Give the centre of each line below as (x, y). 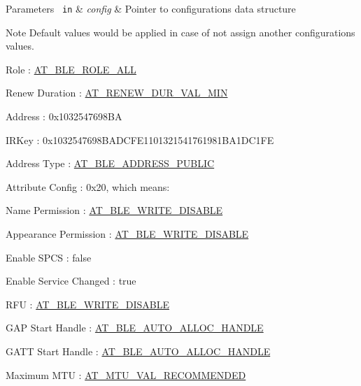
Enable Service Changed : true (71, 281)
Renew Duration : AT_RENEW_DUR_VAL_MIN (117, 93)
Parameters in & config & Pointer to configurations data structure (151, 8)
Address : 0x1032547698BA (64, 116)
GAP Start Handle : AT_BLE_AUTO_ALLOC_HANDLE (135, 328)
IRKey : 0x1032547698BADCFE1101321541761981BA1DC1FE (140, 140)
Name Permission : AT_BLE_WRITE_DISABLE (114, 210)
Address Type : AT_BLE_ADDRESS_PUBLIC (110, 163)
